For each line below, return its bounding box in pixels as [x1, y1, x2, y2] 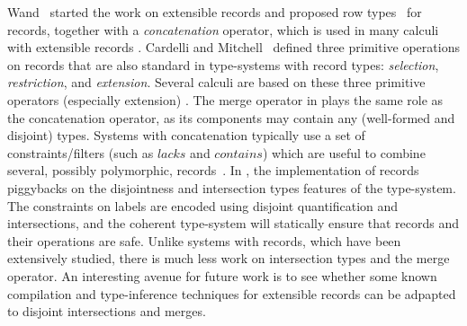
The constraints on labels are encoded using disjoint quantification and [7, 196, 399, 215]
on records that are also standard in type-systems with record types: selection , [7, 55, 439, 74]
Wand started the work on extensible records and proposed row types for [7, 3, 422, 21]
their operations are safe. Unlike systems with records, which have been [7, 231, 401, 250]
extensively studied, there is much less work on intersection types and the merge [7, 249, 450, 268]
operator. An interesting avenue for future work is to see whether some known [7, 266, 437, 285]
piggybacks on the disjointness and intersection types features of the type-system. [7, 178, 456, 197]
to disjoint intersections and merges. [7, 302, 206, 321]
